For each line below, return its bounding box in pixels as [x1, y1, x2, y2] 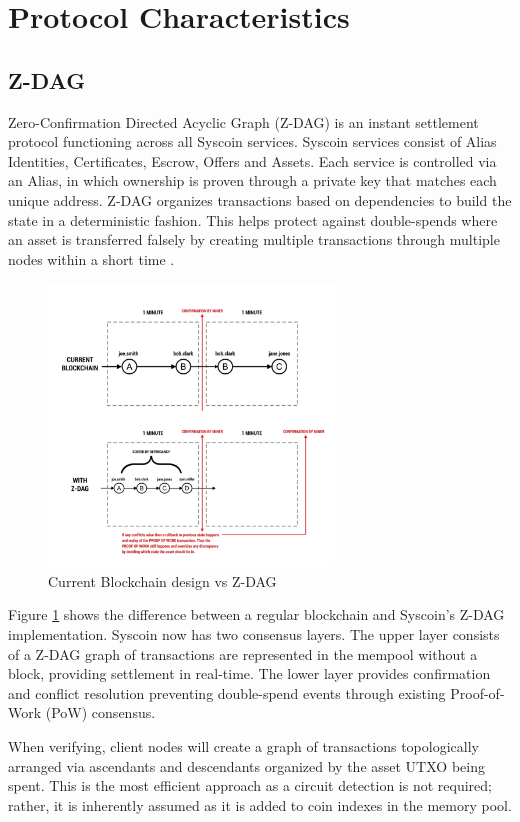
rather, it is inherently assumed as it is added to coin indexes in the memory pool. [8, 794, 512, 815]
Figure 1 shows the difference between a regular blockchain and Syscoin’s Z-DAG [8, 604, 505, 625]
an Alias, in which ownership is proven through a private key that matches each [8, 170, 497, 191]
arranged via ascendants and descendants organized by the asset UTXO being [8, 755, 485, 776]
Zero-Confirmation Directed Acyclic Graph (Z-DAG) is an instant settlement [8, 111, 479, 132]
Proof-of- [450, 682, 505, 703]
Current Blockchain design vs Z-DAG [48, 570, 277, 591]
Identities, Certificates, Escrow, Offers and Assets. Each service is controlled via [8, 150, 497, 171]
